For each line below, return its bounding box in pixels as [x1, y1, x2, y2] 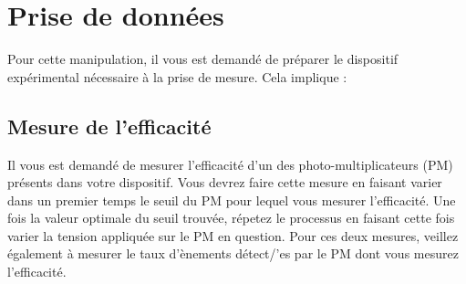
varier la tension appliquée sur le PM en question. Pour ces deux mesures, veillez [7, 226, 459, 245]
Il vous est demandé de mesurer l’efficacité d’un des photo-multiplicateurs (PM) [7, 154, 453, 174]
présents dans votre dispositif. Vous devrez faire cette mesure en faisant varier [7, 173, 442, 192]
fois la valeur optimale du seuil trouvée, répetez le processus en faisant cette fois [7, 208, 455, 227]
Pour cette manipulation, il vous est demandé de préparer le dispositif [7, 49, 399, 68]
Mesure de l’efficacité [7, 111, 212, 140]
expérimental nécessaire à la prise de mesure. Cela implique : [7, 67, 347, 86]
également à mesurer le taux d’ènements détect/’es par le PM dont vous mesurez [7, 244, 459, 263]
